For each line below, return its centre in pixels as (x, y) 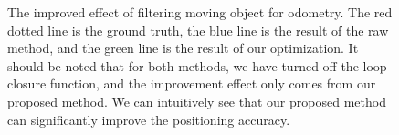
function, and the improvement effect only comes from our (213, 83)
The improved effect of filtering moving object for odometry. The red (200, 12)
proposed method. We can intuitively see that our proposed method (197, 101)
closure (27, 83)
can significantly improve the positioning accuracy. (149, 119)
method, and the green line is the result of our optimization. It (183, 48)
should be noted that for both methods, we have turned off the (183, 65)
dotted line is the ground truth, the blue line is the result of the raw (198, 30)
